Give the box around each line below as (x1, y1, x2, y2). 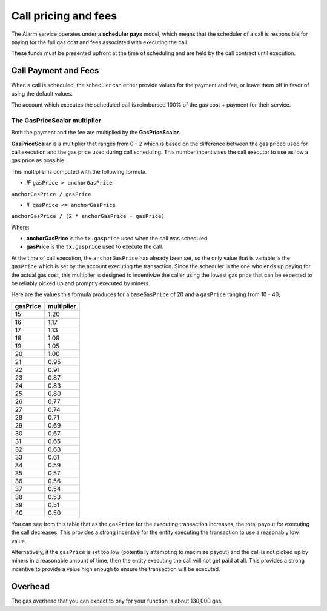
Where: (11, 223, 30, 231)
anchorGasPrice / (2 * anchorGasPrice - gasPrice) (11, 213, 165, 220)
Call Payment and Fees (11, 65, 99, 76)
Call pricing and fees (11, 9, 117, 22)
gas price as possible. (11, 157, 66, 164)
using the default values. (11, 90, 73, 97)
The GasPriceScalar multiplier (11, 116, 102, 124)
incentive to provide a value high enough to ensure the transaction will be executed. (11, 565, 220, 572)
